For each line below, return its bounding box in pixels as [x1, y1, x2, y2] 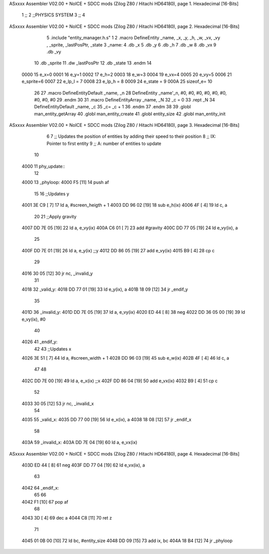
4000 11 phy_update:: [21, 163, 65, 169]
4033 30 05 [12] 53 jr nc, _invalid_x [21, 400, 94, 407]
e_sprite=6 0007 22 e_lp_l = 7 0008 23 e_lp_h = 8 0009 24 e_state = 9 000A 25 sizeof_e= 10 [21, 78, 213, 84]
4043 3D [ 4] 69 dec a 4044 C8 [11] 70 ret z [21, 515, 112, 521]
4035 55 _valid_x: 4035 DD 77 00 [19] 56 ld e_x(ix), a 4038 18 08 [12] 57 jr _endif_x [21, 417, 192, 423]
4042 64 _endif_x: [21, 485, 59, 491]
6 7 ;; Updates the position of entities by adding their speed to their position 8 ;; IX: [46, 133, 216, 139]
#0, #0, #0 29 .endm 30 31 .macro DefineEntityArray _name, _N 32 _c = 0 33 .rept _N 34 [34, 96, 215, 102]
